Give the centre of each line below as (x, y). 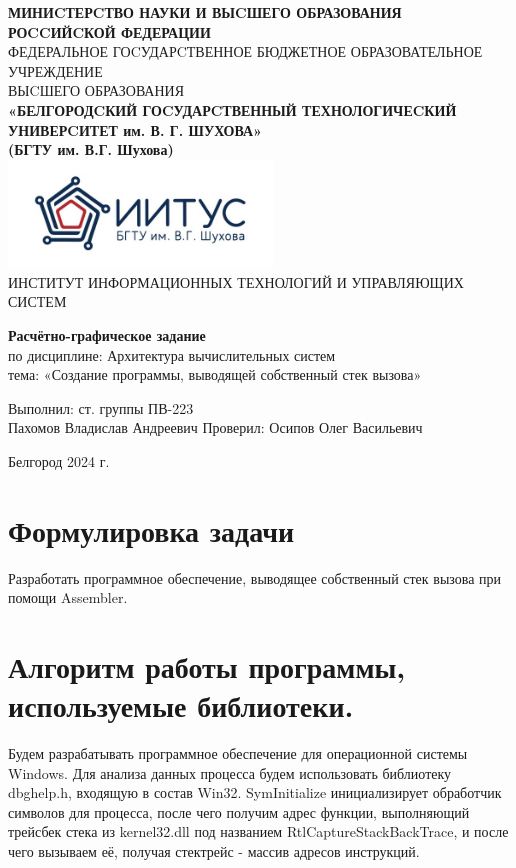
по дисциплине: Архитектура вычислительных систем (172, 354)
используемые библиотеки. (181, 705)
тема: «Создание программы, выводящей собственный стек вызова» (215, 374)
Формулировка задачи (151, 529)
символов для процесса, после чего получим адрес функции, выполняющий (239, 811)
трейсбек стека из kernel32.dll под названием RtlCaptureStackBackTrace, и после (258, 831)
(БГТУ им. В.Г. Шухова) (91, 149)
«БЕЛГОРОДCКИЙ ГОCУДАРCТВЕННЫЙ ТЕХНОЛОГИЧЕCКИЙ (232, 109)
